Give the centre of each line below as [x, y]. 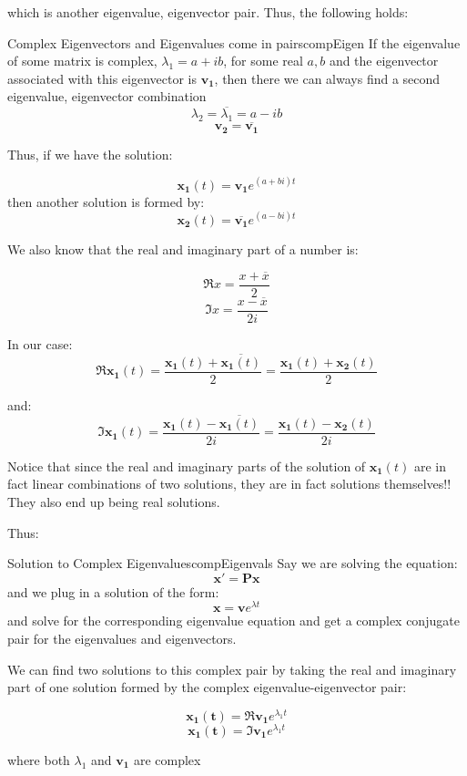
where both [39, 759]
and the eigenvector [384, 61]
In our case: [40, 344]
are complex [167, 759]
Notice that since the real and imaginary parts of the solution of [187, 466]
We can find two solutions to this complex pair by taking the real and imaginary [232, 669]
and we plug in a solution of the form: [113, 591]
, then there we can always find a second [327, 78]
